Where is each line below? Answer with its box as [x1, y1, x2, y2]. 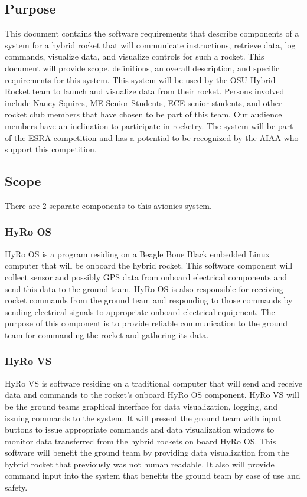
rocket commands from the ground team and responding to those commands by [5, 294, 293, 306]
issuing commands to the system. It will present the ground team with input [5, 411, 282, 424]
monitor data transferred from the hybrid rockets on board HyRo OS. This [5, 434, 276, 447]
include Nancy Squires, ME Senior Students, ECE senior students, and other [5, 96, 282, 109]
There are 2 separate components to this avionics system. [5, 199, 212, 211]
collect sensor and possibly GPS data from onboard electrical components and [5, 270, 288, 283]
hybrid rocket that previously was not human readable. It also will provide [5, 457, 275, 470]
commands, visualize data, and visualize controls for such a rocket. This [5, 50, 264, 63]
